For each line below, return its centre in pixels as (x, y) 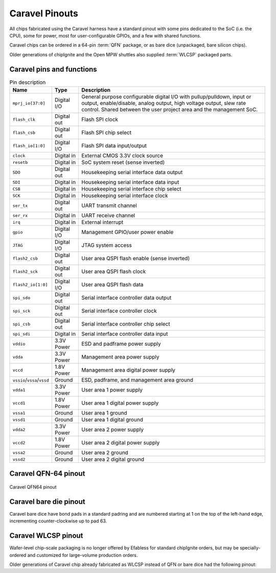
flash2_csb (25, 258)
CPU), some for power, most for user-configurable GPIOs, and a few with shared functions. (105, 35)
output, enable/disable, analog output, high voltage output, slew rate (164, 103)
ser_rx (20, 215)
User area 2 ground (105, 452)
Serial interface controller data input (125, 334)
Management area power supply (120, 357)
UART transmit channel (109, 206)
